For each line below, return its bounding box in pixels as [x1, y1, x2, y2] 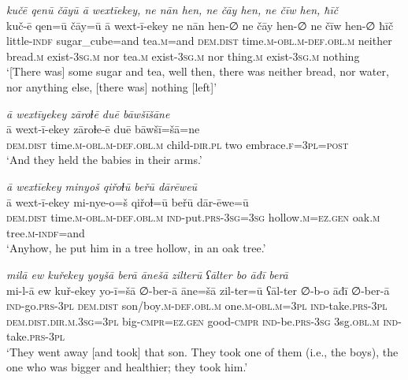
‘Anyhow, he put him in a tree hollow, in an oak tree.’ [6, 240, 266, 256]
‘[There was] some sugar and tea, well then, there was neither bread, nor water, [6, 63, 389, 80]
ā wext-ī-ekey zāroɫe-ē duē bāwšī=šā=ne [6, 121, 200, 137]
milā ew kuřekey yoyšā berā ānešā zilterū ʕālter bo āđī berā [6, 266, 288, 282]
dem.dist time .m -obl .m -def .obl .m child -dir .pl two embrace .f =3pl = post [6, 136, 349, 152]
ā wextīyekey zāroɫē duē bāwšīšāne [6, 105, 170, 121]
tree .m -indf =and [6, 224, 85, 240]
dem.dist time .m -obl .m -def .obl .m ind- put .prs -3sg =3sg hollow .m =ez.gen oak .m [6, 209, 380, 225]
